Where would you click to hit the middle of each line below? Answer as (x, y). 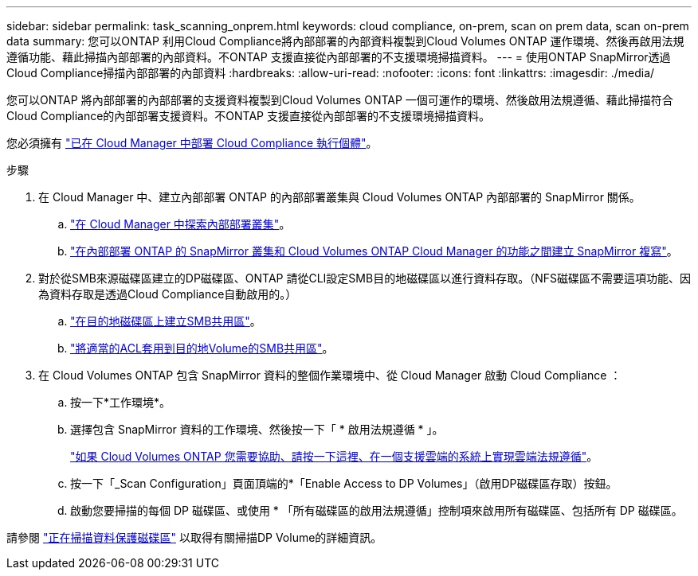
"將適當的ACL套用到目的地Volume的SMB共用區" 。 (202, 348)
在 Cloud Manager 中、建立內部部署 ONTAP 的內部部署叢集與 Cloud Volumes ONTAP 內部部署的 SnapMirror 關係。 (339, 197)
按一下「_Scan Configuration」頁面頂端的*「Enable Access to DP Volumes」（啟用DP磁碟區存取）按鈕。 (344, 483)
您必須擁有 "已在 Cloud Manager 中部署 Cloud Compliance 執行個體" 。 (192, 143)
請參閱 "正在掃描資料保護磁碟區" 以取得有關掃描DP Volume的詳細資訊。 (194, 537)
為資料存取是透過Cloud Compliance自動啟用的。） (168, 294)
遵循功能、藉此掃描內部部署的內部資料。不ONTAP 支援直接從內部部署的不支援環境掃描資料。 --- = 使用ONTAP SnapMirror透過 (339, 57)
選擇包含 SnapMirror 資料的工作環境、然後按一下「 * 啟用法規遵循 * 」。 (257, 429)
